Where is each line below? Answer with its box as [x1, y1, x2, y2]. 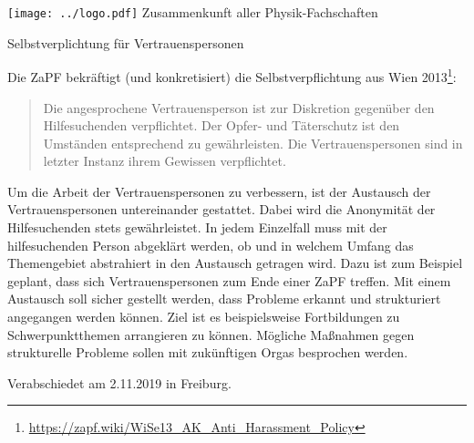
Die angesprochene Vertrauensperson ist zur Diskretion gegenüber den [43, 98, 435, 117]
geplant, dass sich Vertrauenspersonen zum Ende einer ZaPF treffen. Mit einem [7, 271, 451, 290]
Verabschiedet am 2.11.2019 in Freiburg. [7, 373, 232, 392]
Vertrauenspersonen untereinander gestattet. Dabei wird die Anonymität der [7, 200, 436, 219]
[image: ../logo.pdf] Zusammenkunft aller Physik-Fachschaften [7, 3, 378, 21]
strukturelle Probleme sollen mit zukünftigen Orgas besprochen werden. [7, 343, 408, 362]
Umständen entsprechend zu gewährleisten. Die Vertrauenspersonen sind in [43, 133, 463, 152]
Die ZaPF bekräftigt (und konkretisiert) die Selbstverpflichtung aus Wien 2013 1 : [7, 65, 457, 86]
